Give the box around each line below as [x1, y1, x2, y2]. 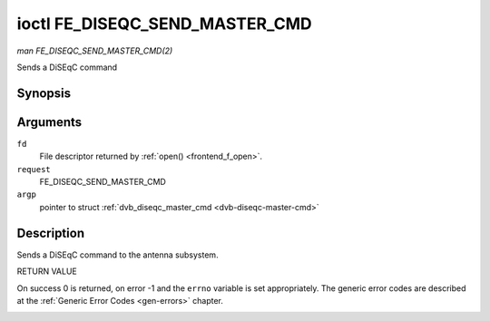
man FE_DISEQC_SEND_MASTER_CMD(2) [16, 45, 173, 56]
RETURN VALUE [16, 266, 77, 277]
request [16, 164, 52, 174]
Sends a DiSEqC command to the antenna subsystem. [16, 249, 219, 260]
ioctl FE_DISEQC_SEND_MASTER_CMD [16, 14, 312, 34]
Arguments [16, 114, 83, 130]
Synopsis [16, 85, 72, 101]
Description [16, 225, 85, 240]
